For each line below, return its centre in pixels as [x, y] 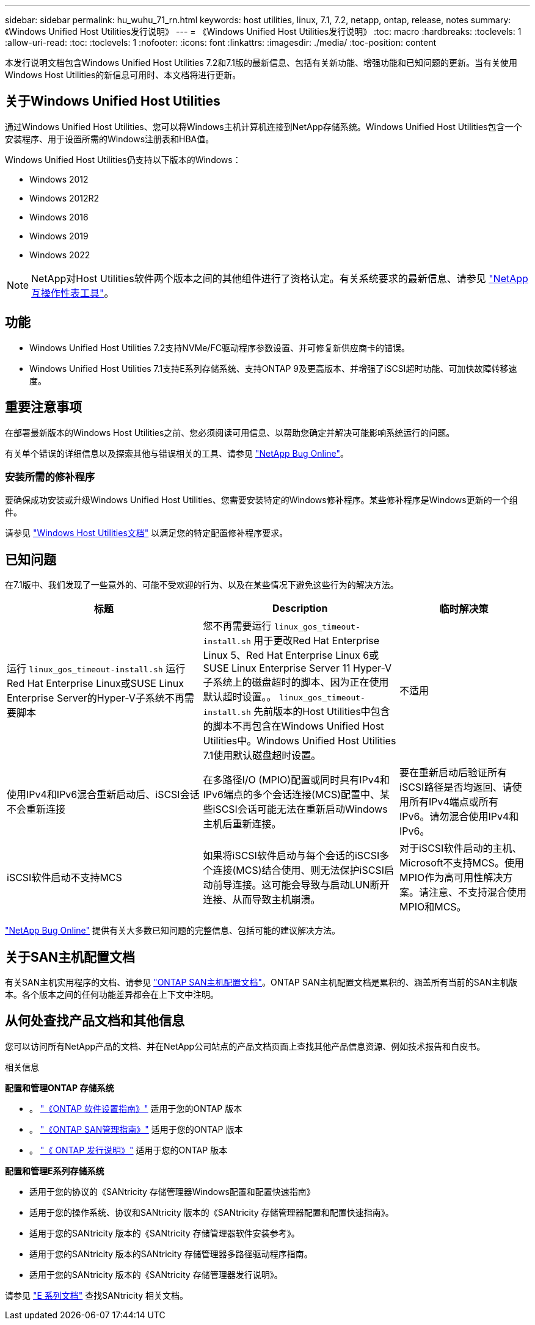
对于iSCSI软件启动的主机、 [461, 848]
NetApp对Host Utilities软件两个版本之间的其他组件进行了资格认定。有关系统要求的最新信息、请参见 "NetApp [280, 278]
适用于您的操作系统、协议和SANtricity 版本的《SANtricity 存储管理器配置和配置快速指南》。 [212, 1212]
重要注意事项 [43, 407]
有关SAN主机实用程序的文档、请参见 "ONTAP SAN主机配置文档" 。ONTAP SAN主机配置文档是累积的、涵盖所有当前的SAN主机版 [261, 982]
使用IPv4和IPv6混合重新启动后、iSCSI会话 [103, 795]
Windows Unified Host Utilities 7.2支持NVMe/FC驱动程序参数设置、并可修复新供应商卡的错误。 [220, 347]
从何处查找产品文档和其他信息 [95, 1021]
